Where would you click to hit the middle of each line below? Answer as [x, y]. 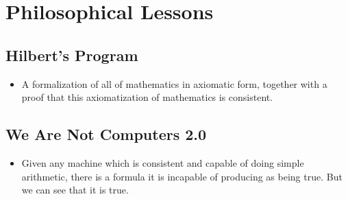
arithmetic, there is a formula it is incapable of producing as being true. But [182, 176]
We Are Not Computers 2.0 [106, 134]
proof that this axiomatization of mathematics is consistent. [147, 97]
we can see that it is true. [75, 190]
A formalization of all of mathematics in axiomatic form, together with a [174, 83]
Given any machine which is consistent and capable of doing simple [163, 162]
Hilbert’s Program [72, 55]
